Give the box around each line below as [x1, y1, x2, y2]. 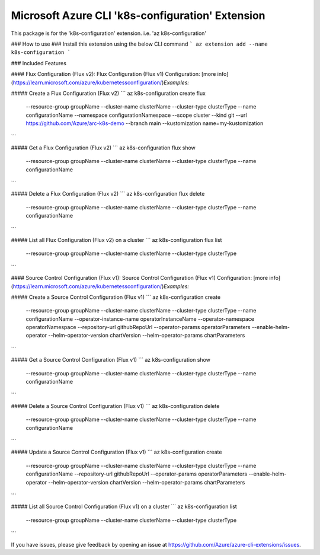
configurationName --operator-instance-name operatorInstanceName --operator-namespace [25, 315, 255, 323]
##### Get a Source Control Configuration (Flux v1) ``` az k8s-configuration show [11, 356, 210, 363]
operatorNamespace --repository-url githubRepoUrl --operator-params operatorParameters [25, 324, 251, 331]
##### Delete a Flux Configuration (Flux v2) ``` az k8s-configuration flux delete [11, 190, 205, 197]
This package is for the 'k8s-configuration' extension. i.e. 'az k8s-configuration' [11, 30, 207, 37]
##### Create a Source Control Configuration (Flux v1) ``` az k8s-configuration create [11, 294, 221, 301]
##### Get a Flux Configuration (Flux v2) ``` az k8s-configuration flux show [11, 144, 196, 151]
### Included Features [11, 59, 66, 66]
